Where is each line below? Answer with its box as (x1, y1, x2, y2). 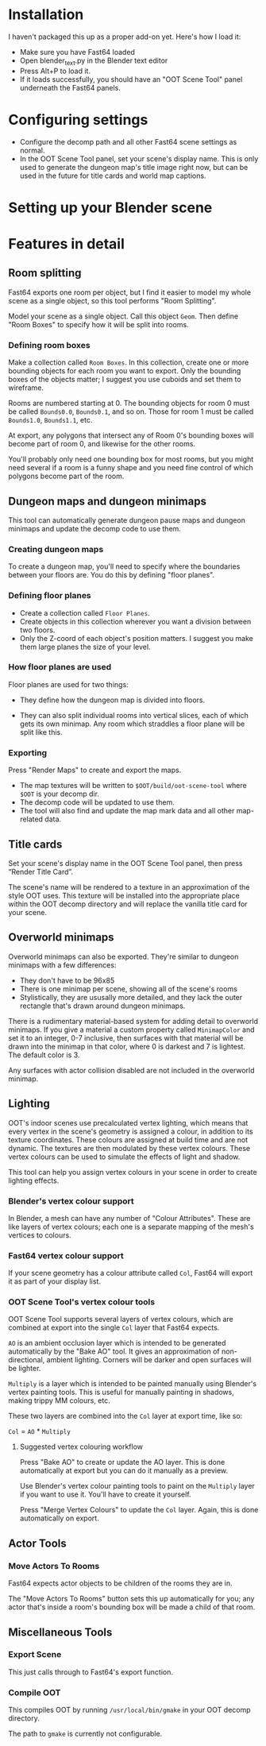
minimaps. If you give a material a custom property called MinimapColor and (8, 1025, 256, 1034)
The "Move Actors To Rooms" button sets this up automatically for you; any (8, 1594, 255, 1604)
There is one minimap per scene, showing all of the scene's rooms (19, 983, 238, 994)
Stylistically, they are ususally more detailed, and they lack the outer (19, 992, 243, 1002)
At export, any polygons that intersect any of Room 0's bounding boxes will (8, 431, 254, 440)
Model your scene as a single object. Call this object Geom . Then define (8, 311, 239, 321)
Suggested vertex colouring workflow (19, 1442, 144, 1451)
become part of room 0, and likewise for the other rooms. (8, 439, 196, 449)
